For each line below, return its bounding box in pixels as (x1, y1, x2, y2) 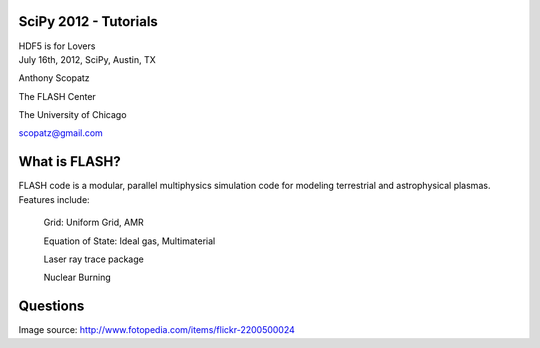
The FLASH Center (18, 90, 97, 102)
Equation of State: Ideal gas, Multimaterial (43, 235, 216, 247)
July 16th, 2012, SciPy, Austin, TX (18, 53, 156, 65)
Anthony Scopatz (18, 72, 90, 84)
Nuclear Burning (43, 271, 112, 284)
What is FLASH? (18, 153, 121, 170)
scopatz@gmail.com (18, 127, 104, 139)
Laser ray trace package (43, 253, 144, 265)
